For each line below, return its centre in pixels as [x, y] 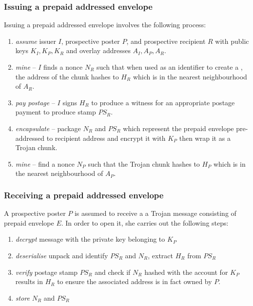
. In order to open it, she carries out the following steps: [145, 222]
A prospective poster [35, 213]
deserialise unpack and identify [62, 255]
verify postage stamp [47, 272]
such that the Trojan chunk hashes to [144, 163]
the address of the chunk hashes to [67, 76]
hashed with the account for [186, 272]
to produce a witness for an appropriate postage [163, 102]
